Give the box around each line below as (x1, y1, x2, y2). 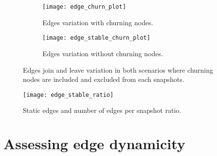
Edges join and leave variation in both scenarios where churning (23, 64, 214, 75)
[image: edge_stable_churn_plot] (42, 34, 150, 42)
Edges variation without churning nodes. (42, 48, 163, 58)
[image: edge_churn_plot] (42, 3, 126, 10)
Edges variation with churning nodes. (42, 17, 153, 27)
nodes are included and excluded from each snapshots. (23, 74, 184, 84)
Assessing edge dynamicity (3, 134, 185, 154)
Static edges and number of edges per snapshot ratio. (23, 105, 181, 115)
